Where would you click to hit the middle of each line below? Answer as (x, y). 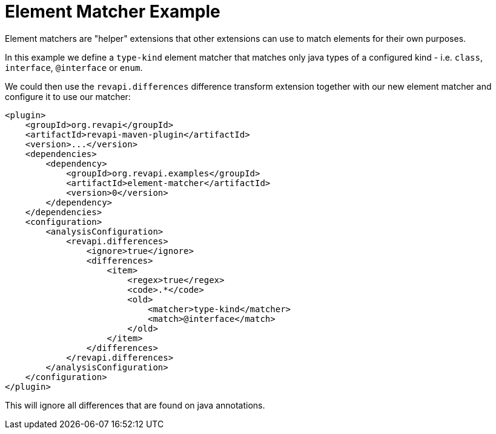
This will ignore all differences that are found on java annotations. (135, 405)
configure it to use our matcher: (68, 96)
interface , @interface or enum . (74, 67)
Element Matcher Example (113, 12)
